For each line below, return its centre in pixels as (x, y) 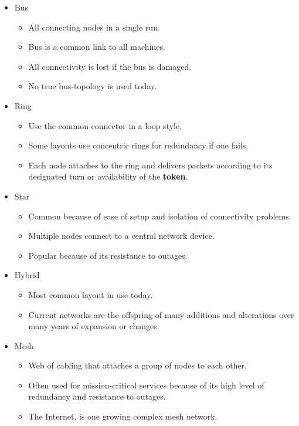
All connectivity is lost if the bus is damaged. (110, 66)
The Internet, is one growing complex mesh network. (123, 416)
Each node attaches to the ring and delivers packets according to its (150, 165)
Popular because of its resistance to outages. (108, 255)
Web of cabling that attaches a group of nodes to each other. (137, 365)
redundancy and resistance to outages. (97, 396)
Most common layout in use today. (91, 294)
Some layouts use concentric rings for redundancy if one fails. (138, 145)
